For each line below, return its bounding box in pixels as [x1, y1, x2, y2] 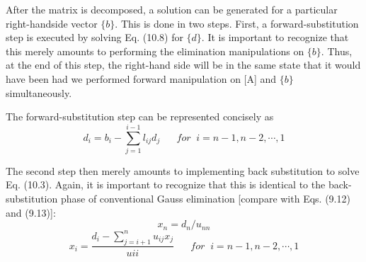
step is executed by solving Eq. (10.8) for [6, 30, 183, 45]
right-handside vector [6, 16, 98, 30]
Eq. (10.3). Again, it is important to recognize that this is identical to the [6, 177, 326, 192]
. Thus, [321, 43, 353, 58]
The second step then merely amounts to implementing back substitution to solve [6, 163, 360, 178]
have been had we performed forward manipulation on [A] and [6, 71, 277, 86]
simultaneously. [6, 85, 72, 100]
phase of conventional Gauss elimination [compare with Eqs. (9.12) [60, 191, 350, 206]
